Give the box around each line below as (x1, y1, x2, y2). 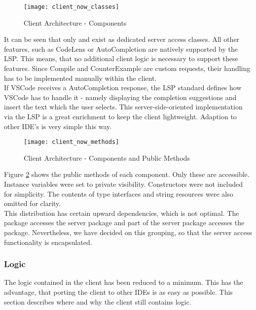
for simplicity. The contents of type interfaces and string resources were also (4, 188, 233, 199)
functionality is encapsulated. (4, 237, 92, 247)
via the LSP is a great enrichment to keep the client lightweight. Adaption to (4, 111, 237, 121)
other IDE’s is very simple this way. (4, 121, 112, 131)
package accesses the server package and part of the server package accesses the (4, 217, 245, 228)
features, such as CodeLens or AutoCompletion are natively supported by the (4, 43, 238, 54)
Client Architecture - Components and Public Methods (24, 152, 190, 163)
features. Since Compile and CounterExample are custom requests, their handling (4, 63, 251, 73)
